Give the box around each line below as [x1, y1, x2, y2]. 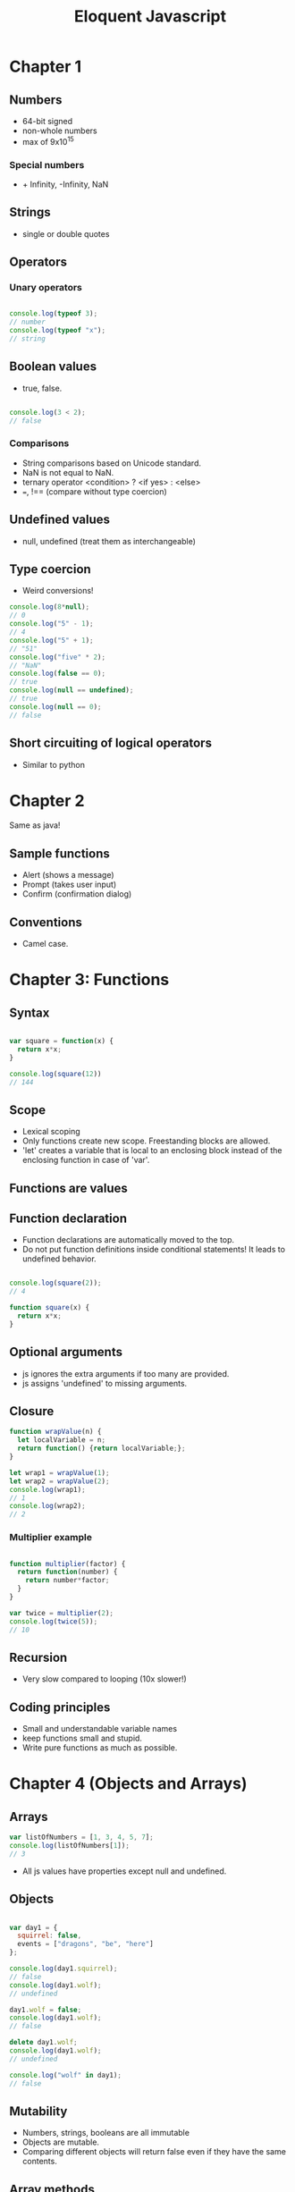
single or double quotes [21, 228, 110, 239]
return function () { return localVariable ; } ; [17, 1444, 186, 1454]
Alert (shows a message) [21, 870, 114, 881]
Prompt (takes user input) [21, 879, 117, 890]
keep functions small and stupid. [21, 1733, 143, 1744]
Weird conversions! [21, 586, 94, 596]
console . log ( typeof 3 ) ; [9, 309, 98, 318]
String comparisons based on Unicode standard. [21, 458, 201, 468]
